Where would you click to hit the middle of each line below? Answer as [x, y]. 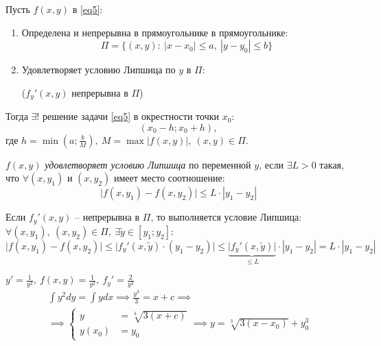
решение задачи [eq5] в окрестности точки [130, 116]
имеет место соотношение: [170, 178]
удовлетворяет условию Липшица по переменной [148, 164]
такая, [332, 164]
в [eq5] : [88, 9]
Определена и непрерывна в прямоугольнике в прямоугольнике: [155, 32]
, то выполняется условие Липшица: [226, 217]
